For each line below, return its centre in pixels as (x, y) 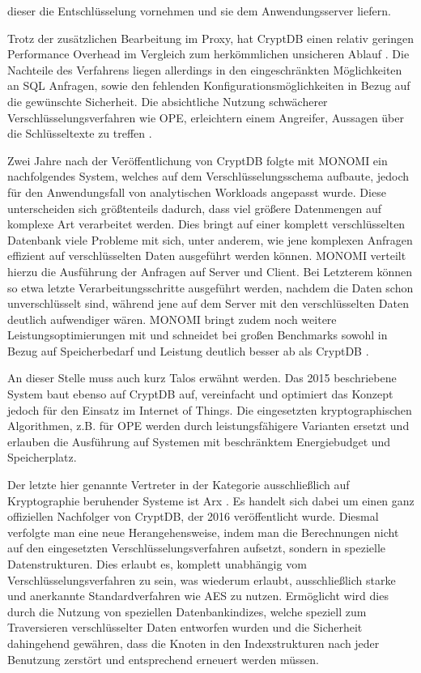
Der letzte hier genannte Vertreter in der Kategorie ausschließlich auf (179, 485)
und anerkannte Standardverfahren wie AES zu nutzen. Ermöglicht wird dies (198, 596)
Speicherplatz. (42, 457)
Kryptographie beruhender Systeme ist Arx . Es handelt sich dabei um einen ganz (211, 500)
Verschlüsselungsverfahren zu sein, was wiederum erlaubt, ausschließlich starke (202, 579)
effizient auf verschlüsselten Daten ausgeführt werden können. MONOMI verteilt (207, 256)
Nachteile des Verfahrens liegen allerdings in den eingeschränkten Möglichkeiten (205, 69)
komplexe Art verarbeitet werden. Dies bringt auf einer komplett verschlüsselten (206, 224)
